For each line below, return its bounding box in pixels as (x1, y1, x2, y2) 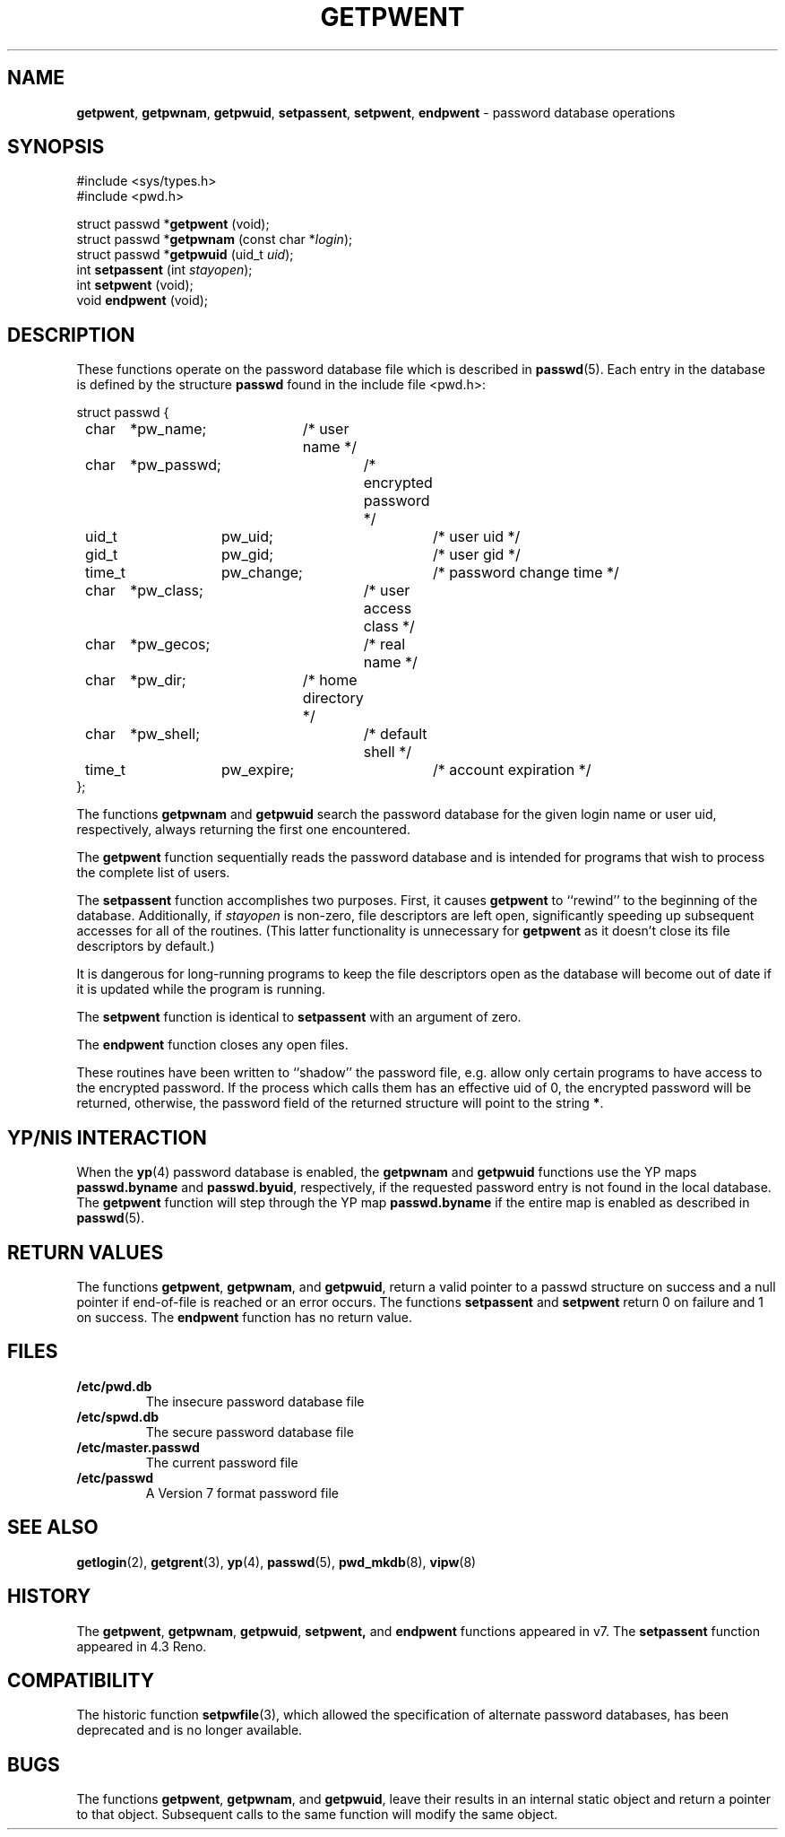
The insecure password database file (145, 1393, 365, 1409)
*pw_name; (130, 420, 207, 439)
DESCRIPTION (7, 323, 135, 346)
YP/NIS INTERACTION (7, 1126, 207, 1149)
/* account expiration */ (432, 761, 591, 779)
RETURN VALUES (7, 1241, 164, 1264)
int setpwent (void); (76, 277, 194, 293)
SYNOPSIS (7, 135, 105, 159)
